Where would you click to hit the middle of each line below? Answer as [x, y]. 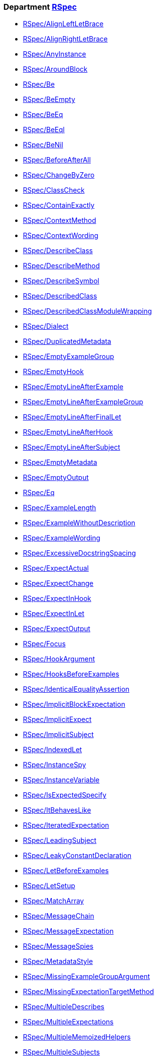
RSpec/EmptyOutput [56, 478]
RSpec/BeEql [44, 130]
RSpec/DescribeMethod [61, 266]
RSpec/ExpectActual [56, 568]
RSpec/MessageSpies [58, 946]
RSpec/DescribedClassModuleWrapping [88, 311]
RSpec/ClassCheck [54, 190]
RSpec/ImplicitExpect [57, 720]
